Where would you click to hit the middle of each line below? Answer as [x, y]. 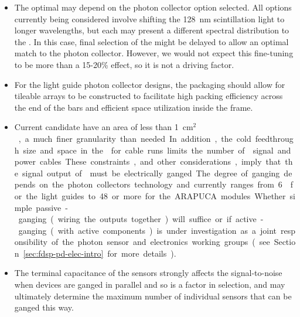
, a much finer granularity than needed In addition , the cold [135, 138]
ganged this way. [44, 307]
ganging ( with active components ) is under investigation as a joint [148, 230]
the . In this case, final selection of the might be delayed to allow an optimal [151, 41]
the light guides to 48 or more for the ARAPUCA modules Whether [156, 195]
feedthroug [274, 138]
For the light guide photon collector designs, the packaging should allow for [150, 84]
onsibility [31, 242]
